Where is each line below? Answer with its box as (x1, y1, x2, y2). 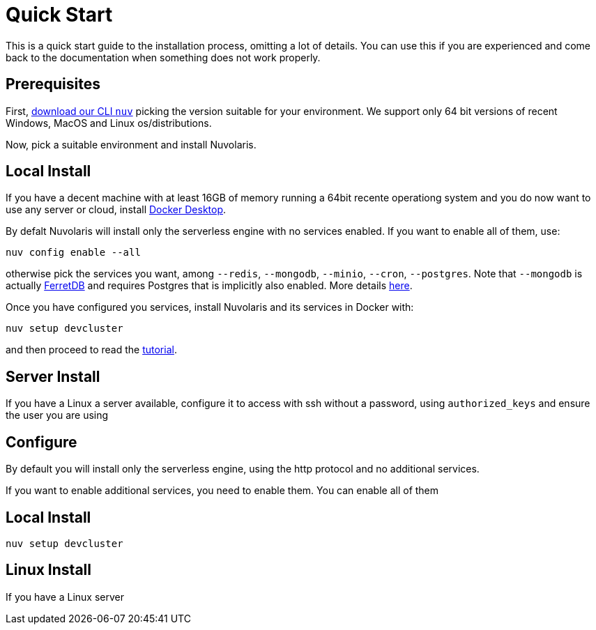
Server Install (6, 367, 100, 385)
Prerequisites (6, 75, 100, 93)
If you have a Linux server (6, 590, 125, 603)
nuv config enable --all (6, 247, 141, 259)
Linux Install (6, 561, 91, 579)
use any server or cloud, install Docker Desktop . (6, 203, 227, 216)
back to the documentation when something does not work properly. (6, 51, 321, 63)
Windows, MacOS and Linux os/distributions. (6, 116, 212, 129)
